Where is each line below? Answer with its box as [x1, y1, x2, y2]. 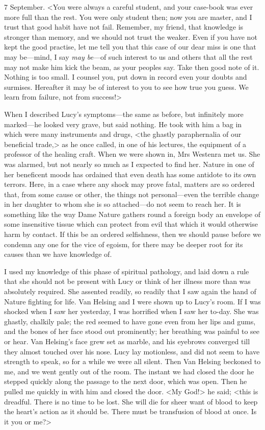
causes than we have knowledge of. [4, 249, 112, 259]
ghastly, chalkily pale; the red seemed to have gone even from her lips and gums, [4, 316, 256, 326]
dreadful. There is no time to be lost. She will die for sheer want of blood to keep [4, 396, 258, 407]
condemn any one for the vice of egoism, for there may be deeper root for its [4, 238, 243, 249]
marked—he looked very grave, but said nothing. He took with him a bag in [4, 118, 242, 129]
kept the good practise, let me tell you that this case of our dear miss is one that [4, 41, 256, 52]
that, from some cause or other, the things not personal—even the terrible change [4, 188, 259, 199]
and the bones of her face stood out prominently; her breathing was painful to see [4, 326, 259, 337]
